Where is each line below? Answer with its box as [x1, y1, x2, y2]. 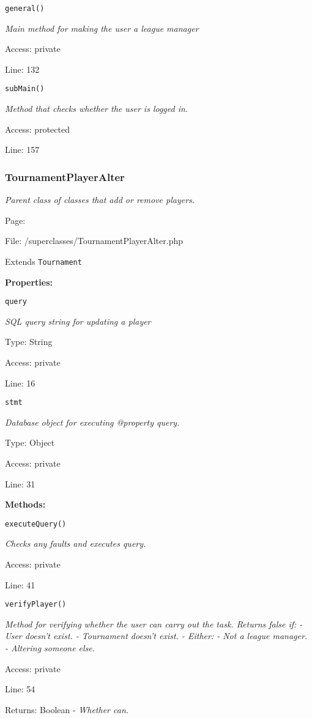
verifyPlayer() [5, 600, 67, 609]
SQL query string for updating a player [5, 314, 151, 327]
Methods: [5, 498, 46, 511]
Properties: [5, 275, 53, 288]
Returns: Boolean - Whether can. [5, 703, 129, 716]
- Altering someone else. [5, 642, 95, 654]
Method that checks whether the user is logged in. [5, 102, 188, 115]
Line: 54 [5, 683, 35, 695]
